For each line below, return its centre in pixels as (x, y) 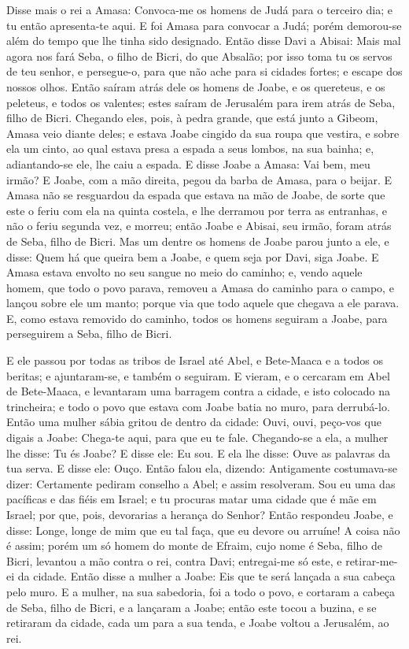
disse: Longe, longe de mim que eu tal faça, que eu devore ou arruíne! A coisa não (203, 530)
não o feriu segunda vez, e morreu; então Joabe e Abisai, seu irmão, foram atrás (199, 226)
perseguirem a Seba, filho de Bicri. (89, 334)
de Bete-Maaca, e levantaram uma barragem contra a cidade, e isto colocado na (199, 391)
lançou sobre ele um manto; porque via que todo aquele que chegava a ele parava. (203, 303)
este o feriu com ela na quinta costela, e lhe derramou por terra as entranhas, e (197, 210)
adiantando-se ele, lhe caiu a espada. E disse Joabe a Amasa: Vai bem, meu (188, 163)
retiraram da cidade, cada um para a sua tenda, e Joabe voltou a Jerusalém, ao (198, 623)
